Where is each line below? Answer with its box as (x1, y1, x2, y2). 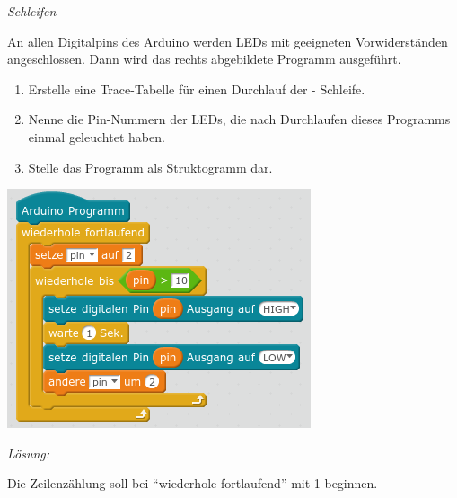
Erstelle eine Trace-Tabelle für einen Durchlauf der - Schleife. (28, 79, 365, 98)
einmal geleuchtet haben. (28, 127, 165, 146)
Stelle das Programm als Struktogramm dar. (28, 157, 273, 176)
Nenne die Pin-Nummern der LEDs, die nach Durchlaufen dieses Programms (28, 110, 451, 129)
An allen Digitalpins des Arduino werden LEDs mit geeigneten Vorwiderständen (7, 31, 448, 50)
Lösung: (7, 443, 50, 462)
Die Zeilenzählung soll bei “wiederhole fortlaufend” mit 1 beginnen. (7, 474, 378, 493)
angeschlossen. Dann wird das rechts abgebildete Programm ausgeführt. (7, 49, 401, 68)
